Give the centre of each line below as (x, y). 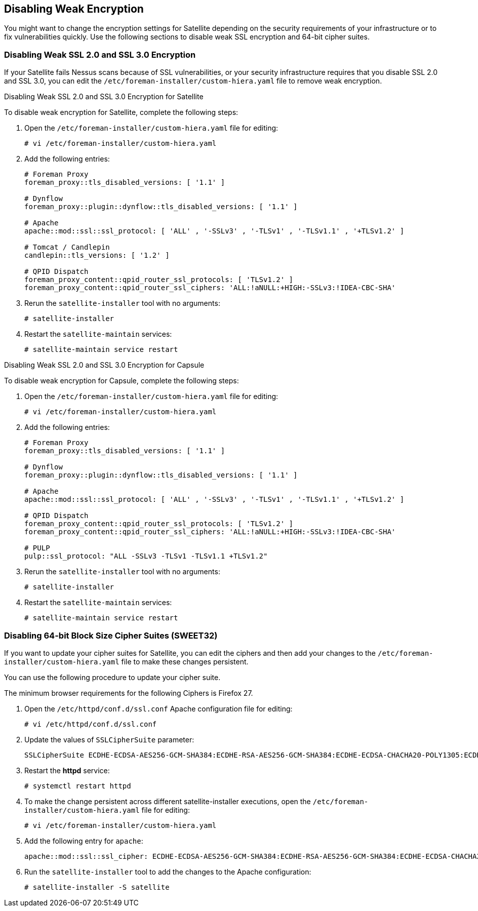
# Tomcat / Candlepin (67, 247)
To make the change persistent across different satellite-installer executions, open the (168, 801)
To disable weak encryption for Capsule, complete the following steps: (122, 381)
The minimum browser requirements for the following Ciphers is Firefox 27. (129, 693)
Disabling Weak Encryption (74, 9)
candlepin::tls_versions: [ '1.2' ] (97, 255)
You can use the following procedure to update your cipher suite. (112, 677)
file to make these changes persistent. (185, 661)
